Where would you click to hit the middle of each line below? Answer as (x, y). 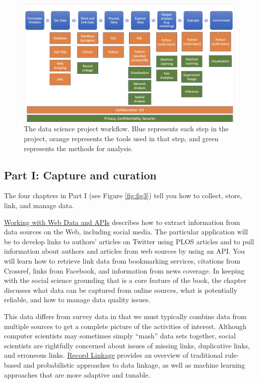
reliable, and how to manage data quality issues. (77, 300)
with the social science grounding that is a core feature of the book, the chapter (125, 280)
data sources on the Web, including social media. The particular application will (126, 232)
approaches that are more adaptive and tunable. (77, 374)
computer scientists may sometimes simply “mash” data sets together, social (120, 336)
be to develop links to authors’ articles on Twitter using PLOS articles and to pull (129, 241)
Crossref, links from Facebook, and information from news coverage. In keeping (124, 270)
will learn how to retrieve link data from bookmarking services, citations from (122, 261)
